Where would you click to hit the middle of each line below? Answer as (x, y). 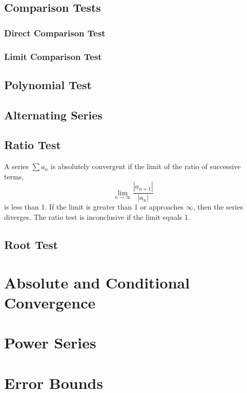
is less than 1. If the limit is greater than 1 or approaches (94, 207)
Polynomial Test (48, 84)
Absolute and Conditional (97, 282)
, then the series (218, 207)
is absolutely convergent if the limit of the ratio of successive (146, 166)
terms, (14, 176)
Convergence (50, 302)
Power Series (50, 343)
